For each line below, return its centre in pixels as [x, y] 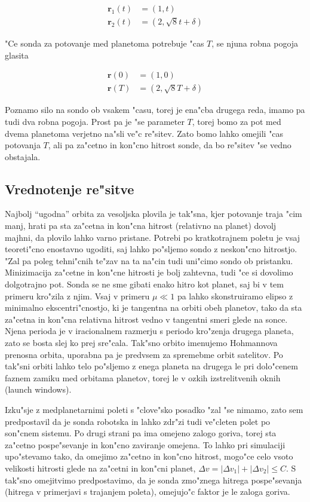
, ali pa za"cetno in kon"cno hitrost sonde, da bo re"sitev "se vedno [170, 145]
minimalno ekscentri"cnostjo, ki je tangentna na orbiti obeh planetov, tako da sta [154, 307]
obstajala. [23, 156]
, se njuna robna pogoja [255, 43]
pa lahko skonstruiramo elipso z [235, 296]
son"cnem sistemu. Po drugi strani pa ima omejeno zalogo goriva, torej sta [141, 433]
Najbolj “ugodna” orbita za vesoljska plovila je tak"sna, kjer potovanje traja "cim [154, 214]
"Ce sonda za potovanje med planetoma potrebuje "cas [105, 43]
